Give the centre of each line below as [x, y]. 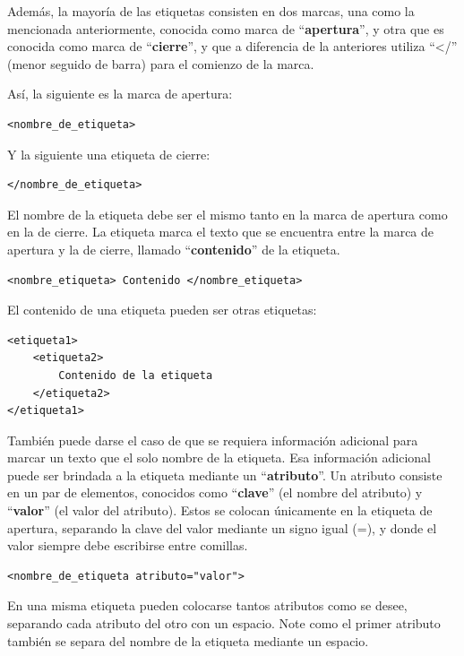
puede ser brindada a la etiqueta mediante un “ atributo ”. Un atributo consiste [225, 475]
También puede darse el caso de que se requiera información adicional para [213, 440]
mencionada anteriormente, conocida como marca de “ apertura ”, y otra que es [226, 28]
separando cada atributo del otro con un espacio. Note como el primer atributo [224, 623]
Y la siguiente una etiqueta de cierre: [109, 154]
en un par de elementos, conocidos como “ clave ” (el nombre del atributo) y [215, 492]
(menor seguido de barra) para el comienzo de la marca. [161, 63]
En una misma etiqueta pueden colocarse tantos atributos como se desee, [207, 605]
